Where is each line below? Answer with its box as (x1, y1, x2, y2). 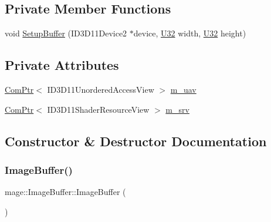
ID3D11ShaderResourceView (47, 103, 150, 115)
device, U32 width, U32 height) (133, 27, 246, 39)
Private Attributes (5, 56, 119, 74)
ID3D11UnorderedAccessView (47, 83, 154, 95)
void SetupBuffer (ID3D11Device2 (5, 27, 127, 39)
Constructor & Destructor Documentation (5, 132, 267, 150)
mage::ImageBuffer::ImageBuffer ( (5, 186, 126, 198)
